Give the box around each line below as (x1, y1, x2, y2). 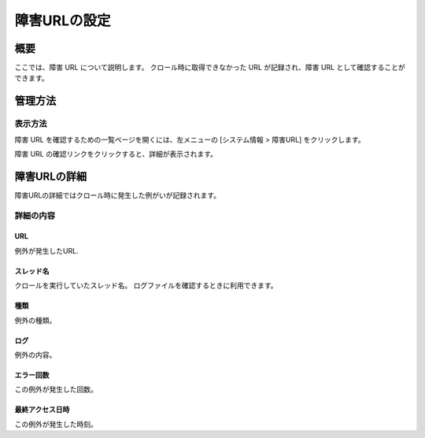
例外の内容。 (14, 351, 57, 360)
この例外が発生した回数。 (14, 384, 98, 394)
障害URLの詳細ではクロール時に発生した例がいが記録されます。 (14, 190, 220, 200)
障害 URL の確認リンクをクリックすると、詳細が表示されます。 (14, 150, 218, 158)
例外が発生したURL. (14, 246, 79, 255)
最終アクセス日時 (14, 405, 70, 414)
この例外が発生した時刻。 (14, 419, 98, 429)
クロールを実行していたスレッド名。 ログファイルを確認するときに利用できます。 (14, 280, 279, 291)
